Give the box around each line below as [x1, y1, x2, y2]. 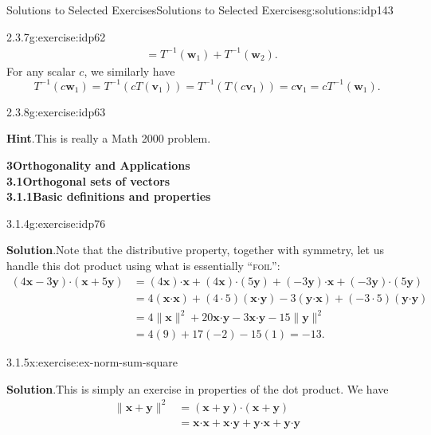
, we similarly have [84, 62, 175, 79]
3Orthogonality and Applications [6, 157, 190, 173]
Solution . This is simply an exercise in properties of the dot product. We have [6, 380, 389, 397]
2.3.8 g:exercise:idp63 [6, 103, 106, 120]
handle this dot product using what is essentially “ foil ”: [6, 257, 280, 273]
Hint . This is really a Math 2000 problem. [6, 130, 211, 147]
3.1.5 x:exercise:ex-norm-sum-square [6, 354, 178, 370]
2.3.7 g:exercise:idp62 [6, 28, 106, 45]
